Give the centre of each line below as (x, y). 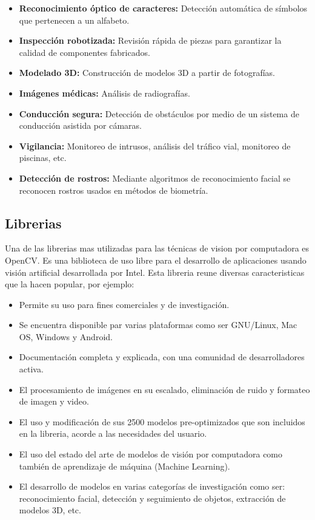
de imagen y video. (54, 401)
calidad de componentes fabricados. (85, 52)
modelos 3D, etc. (50, 510)
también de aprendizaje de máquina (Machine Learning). (124, 466)
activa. (31, 369)
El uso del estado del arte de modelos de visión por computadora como (151, 454)
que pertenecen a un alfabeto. (74, 20)
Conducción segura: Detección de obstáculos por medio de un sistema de (159, 113)
